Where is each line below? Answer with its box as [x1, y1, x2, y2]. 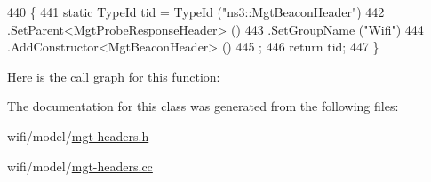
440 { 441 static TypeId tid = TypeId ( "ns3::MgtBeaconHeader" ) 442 [7, 3, 385, 20]
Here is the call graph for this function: [7, 67, 220, 85]
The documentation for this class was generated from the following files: [7, 97, 399, 115]
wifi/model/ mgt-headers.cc [7, 156, 153, 175]
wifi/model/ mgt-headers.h [7, 126, 149, 145]
